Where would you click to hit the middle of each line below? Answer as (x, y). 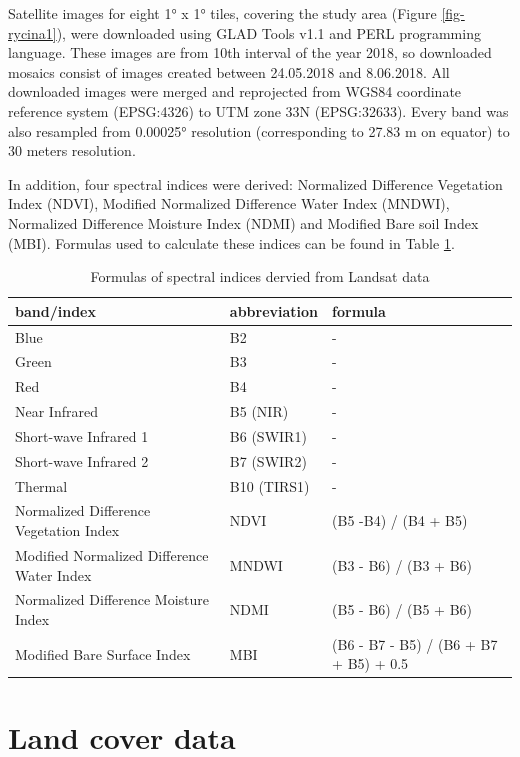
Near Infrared (56, 411)
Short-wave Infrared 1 (82, 435)
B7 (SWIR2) (268, 460)
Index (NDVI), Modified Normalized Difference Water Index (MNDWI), (229, 203)
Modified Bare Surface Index (103, 653)
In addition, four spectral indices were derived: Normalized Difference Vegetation (255, 183)
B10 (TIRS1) (269, 485)
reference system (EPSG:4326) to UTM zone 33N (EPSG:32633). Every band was (258, 110)
